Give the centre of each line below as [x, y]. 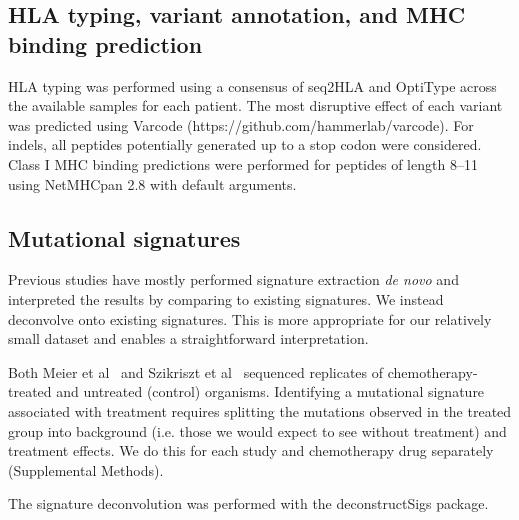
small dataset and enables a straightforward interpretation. [188, 338]
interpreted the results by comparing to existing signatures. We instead [226, 298]
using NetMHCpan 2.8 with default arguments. [152, 183]
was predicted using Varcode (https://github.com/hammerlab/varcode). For [241, 124]
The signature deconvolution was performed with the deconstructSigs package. [248, 503]
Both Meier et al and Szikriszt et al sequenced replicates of [196, 371]
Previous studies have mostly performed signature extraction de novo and [233, 279]
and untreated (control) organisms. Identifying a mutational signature [270, 391]
